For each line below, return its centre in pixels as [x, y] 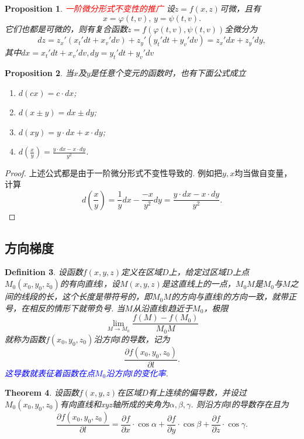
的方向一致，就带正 [260, 296]
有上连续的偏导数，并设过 [197, 392]
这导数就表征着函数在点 [50, 373]
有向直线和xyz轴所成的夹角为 [115, 404]
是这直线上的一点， [198, 284]
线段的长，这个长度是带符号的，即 [86, 296]
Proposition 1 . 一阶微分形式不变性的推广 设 [90, 8]
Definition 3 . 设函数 [44, 272]
